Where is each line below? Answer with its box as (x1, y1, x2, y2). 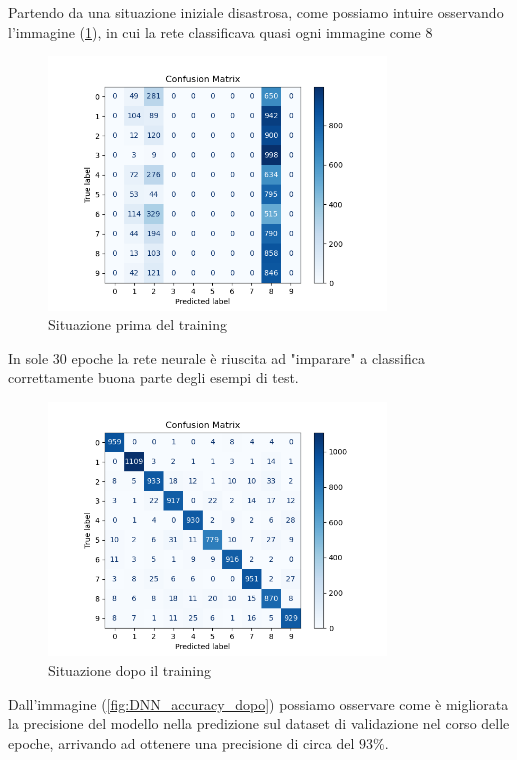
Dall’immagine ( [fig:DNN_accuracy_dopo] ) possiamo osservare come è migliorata (8, 693, 509, 714)
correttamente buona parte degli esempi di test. (8, 367, 299, 388)
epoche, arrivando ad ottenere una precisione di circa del (8, 732, 355, 753)
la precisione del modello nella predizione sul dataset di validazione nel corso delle (8, 713, 510, 734)
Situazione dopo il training (48, 659, 212, 680)
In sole (8, 347, 49, 368)
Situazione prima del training (48, 314, 228, 335)
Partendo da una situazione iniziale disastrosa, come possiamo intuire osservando (8, 2, 504, 22)
